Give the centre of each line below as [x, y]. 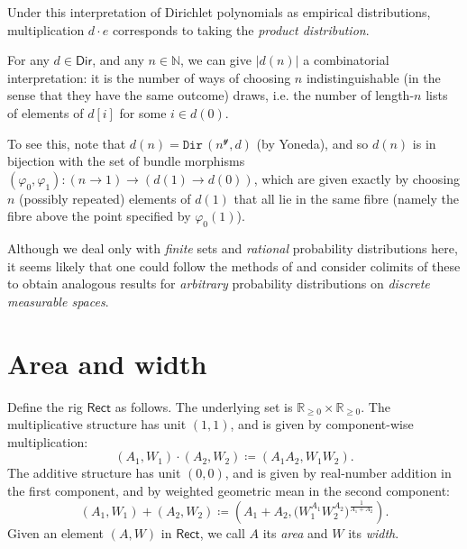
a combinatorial [346, 60]
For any [28, 60]
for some [143, 112]
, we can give [216, 60]
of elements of [46, 112]
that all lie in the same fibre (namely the [346, 198]
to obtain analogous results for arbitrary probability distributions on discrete [219, 284]
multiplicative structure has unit [97, 424]
